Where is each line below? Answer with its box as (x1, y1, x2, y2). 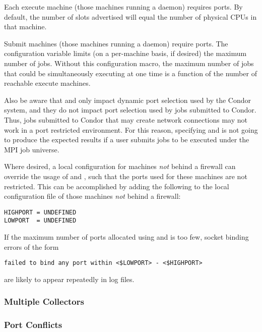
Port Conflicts (4, 318, 62, 331)
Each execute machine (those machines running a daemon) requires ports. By (4, 2, 243, 12)
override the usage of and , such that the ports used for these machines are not (4, 171, 247, 181)
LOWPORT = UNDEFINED (4, 217, 77, 225)
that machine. (4, 21, 47, 32)
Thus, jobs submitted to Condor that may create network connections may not (4, 114, 248, 125)
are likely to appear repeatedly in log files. (4, 273, 135, 284)
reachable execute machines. (4, 78, 91, 88)
